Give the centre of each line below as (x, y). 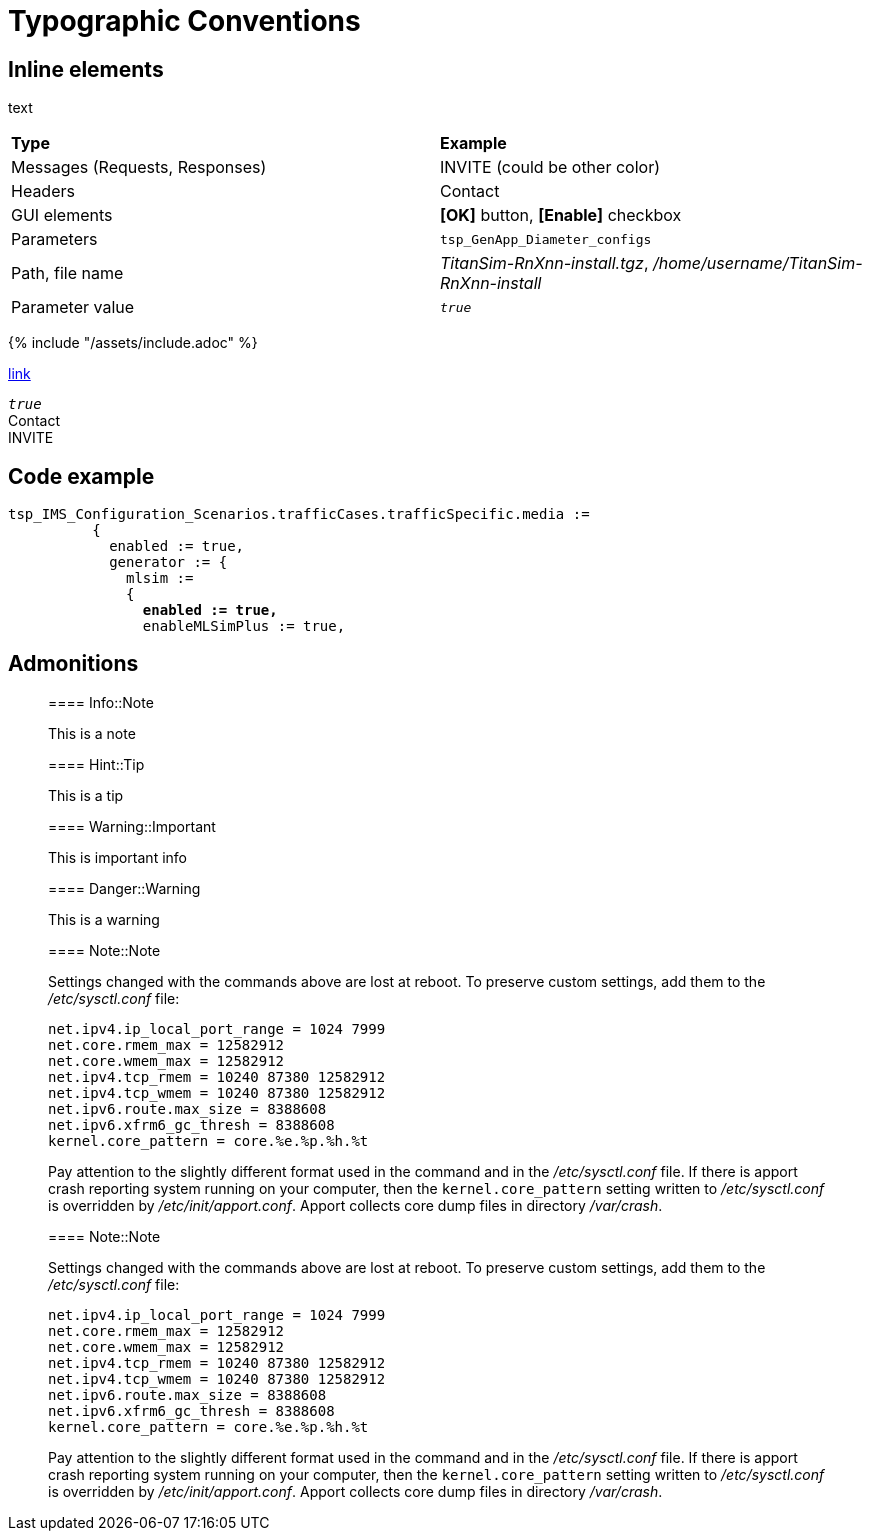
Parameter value (73, 307)
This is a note (92, 733)
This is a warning (104, 919)
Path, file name (67, 273)
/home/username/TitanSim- (758, 263)
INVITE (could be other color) (550, 167)
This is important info (117, 857)
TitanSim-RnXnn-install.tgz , (544, 263)
